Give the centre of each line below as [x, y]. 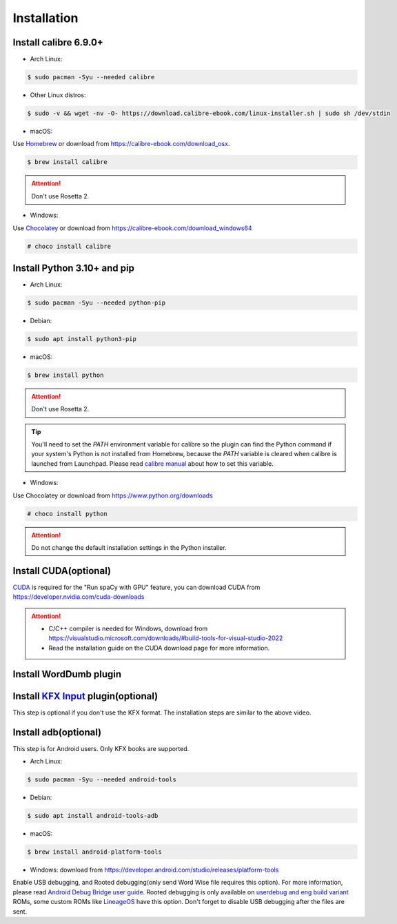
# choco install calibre [69, 246]
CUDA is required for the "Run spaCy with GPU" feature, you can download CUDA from [136, 587]
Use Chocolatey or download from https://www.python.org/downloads [113, 495]
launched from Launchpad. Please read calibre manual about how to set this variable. [152, 463]
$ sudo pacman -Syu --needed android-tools [102, 780]
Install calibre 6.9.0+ [58, 42]
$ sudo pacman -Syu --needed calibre [91, 77]
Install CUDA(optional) [62, 571]
